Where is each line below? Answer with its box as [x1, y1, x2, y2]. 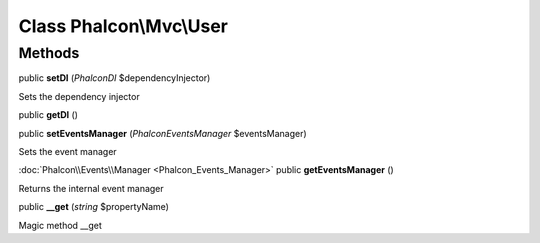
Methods [18, 44, 80, 62]
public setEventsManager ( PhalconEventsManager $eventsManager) [18, 127, 307, 139]
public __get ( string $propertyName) [18, 201, 170, 213]
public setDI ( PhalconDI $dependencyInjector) [18, 72, 211, 84]
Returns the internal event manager [18, 182, 164, 194]
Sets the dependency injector [18, 90, 140, 102]
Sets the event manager [18, 145, 117, 157]
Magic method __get [18, 219, 102, 231]
